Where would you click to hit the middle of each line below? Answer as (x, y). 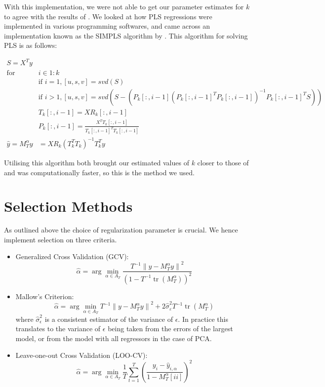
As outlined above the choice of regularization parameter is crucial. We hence (121, 230)
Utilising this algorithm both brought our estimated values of (97, 162)
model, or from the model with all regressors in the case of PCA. (114, 338)
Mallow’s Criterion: (45, 296)
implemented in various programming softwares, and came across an (107, 26)
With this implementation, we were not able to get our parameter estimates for (124, 6)
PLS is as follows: (31, 45)
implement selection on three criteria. (61, 239)
